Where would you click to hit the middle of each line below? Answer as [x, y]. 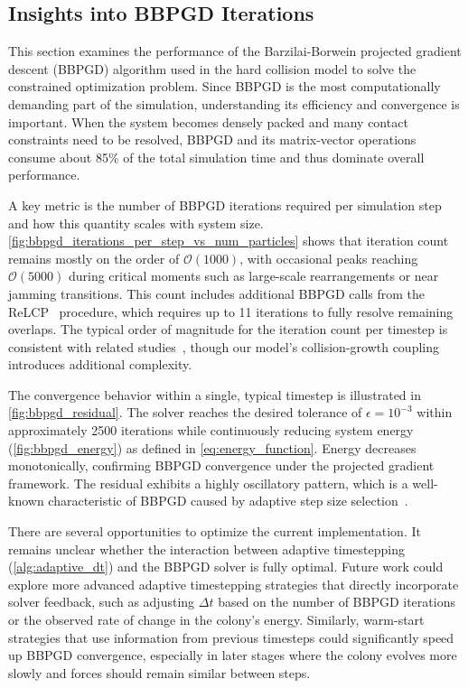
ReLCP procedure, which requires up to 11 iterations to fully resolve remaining [231, 311]
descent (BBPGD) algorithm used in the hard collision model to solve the [212, 68]
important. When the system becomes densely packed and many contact [208, 121]
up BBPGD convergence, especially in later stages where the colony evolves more [233, 655]
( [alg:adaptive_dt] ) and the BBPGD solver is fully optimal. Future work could [226, 567]
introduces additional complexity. [100, 364]
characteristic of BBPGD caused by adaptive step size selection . [228, 501]
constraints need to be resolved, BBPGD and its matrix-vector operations [212, 139]
